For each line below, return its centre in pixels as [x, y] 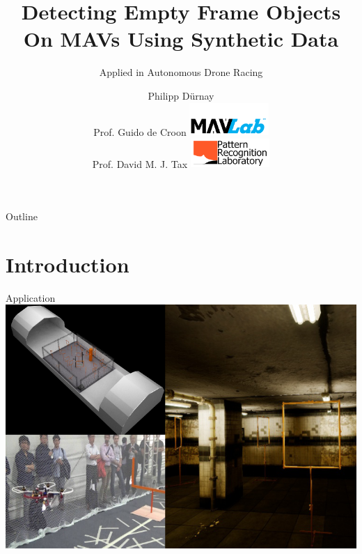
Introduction [68, 264]
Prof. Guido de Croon [140, 131]
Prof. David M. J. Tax [140, 163]
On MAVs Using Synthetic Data [181, 39]
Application [31, 297]
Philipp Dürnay [181, 95]
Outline [22, 216]
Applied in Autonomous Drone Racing [181, 72]
